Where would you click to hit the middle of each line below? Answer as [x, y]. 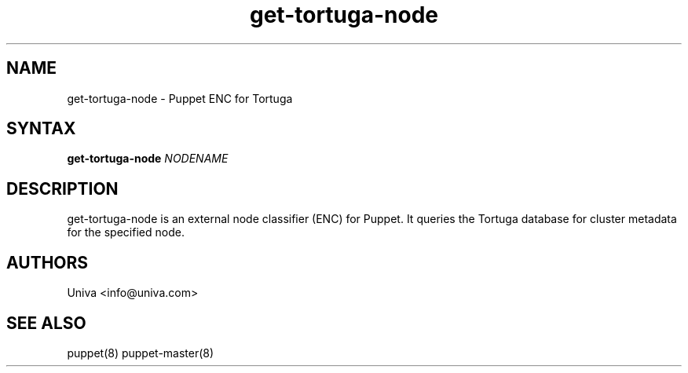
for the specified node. [126, 232]
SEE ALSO [46, 323]
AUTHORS [48, 262]
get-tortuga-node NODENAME [148, 159]
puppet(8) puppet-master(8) [141, 353]
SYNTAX [41, 129]
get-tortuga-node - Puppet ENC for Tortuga [180, 98]
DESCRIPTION [62, 188]
